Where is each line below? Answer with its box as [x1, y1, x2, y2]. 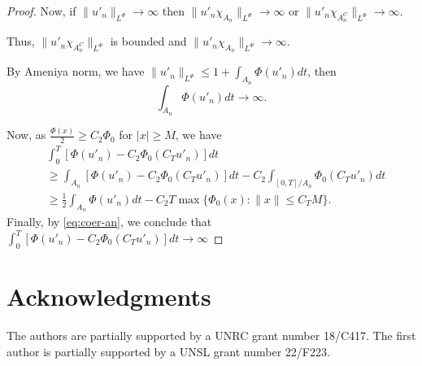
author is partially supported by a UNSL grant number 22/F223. [7, 342, 330, 359]
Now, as [7, 126, 46, 143]
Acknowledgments [7, 280, 211, 312]
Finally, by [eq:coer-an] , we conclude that [7, 212, 212, 229]
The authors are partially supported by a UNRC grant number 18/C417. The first [7, 326, 416, 343]
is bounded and [110, 33, 187, 50]
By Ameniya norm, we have [7, 63, 145, 80]
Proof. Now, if [7, 2, 76, 19]
